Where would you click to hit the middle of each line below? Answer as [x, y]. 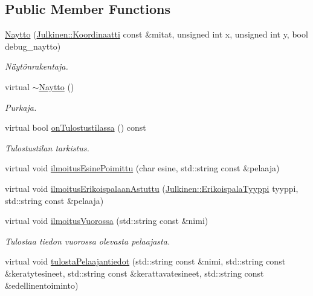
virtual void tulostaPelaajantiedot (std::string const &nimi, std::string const [145, 261]
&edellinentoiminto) [42, 285]
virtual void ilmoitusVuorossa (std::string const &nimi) [107, 221]
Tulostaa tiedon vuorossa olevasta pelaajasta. [88, 241]
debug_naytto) [33, 46]
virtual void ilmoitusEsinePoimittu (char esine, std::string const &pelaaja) [142, 168]
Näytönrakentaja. [37, 66]
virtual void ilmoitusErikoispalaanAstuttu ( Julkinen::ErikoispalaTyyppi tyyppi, [152, 188]
